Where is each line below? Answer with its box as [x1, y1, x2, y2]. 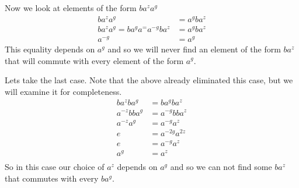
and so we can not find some [170, 160, 272, 172]
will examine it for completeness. [5, 85, 122, 97]
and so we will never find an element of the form [107, 42, 281, 55]
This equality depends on [5, 42, 95, 55]
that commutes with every [5, 172, 99, 184]
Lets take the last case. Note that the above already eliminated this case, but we [5, 74, 293, 86]
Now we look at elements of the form [5, 2, 137, 13]
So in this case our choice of [5, 160, 105, 172]
